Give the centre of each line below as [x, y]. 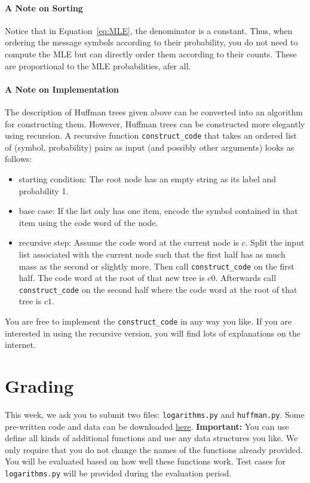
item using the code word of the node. [88, 222]
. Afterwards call [246, 278]
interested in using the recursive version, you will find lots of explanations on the [153, 333]
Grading [39, 386]
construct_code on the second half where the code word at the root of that [158, 289]
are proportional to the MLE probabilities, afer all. [98, 65]
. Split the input [275, 242]
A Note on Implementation [62, 89]
